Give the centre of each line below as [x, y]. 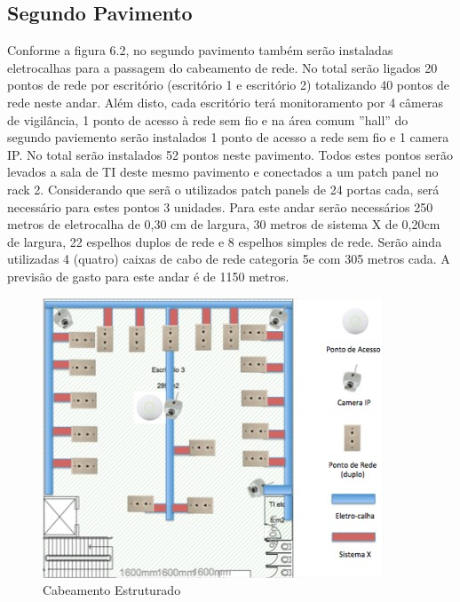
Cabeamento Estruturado [112, 590]
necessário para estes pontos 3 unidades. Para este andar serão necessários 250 [220, 206]
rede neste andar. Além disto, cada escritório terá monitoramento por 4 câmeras [225, 102]
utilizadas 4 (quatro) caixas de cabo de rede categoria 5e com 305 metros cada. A [229, 259]
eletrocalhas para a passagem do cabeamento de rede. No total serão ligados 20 [222, 67]
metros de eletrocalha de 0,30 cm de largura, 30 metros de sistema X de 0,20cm [224, 224]
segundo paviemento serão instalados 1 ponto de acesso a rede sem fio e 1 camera [228, 137]
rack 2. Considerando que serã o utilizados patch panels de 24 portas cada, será [223, 189]
